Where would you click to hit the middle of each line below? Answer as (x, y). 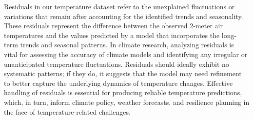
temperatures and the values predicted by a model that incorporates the (112, 35)
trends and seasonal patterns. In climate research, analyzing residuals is (127, 45)
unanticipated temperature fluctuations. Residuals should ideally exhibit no (117, 64)
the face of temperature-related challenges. (67, 111)
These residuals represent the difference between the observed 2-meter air (113, 26)
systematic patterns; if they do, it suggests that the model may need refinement (123, 73)
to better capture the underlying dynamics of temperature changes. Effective (118, 83)
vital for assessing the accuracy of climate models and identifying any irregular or (126, 54)
